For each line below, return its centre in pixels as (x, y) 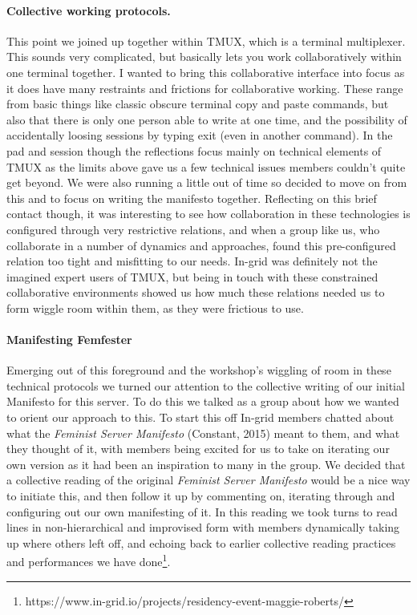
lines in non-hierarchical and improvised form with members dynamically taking (203, 527)
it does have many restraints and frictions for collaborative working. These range (205, 88)
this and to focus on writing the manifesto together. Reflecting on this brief (192, 198)
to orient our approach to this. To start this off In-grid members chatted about (200, 417)
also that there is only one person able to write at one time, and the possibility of (207, 119)
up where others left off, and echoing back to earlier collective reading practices (201, 542)
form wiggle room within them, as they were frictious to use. (155, 307)
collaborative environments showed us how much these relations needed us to (196, 292)
